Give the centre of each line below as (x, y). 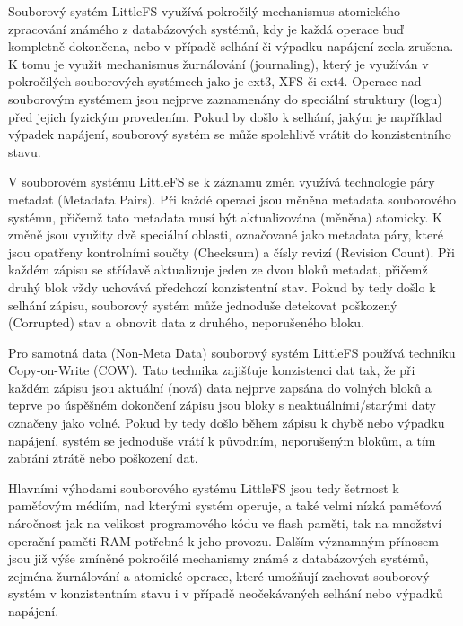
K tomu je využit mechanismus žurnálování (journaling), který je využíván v (218, 63)
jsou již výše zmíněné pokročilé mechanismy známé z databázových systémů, (218, 558)
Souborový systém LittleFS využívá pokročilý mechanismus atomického (205, 11)
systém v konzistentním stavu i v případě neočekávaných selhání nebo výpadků (226, 593)
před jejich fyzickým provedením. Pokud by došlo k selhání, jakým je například (225, 116)
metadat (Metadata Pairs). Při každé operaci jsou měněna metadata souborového (232, 199)
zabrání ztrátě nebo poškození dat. (103, 458)
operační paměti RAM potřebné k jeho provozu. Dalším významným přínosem (223, 540)
